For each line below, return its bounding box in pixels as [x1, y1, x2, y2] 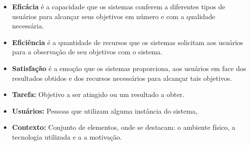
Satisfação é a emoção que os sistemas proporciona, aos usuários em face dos [12, 63, 246, 73]
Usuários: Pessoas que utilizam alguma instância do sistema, [12, 105, 198, 116]
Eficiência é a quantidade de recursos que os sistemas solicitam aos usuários [12, 37, 243, 47]
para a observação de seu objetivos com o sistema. [12, 47, 163, 57]
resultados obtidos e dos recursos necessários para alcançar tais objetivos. [12, 72, 232, 83]
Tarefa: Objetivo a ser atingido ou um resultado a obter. [12, 89, 184, 99]
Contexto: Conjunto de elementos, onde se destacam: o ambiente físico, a [12, 122, 235, 132]
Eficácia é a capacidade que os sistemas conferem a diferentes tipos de [12, 1, 225, 11]
